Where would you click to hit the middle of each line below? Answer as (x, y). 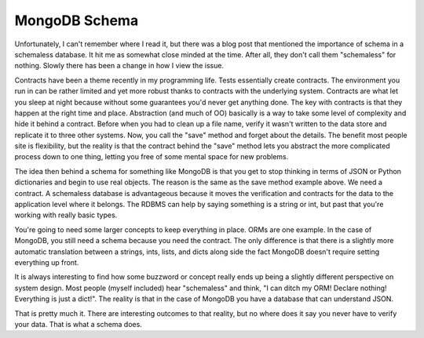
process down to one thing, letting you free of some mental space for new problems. (152, 157)
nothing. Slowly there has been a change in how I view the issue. (119, 66)
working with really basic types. (66, 215)
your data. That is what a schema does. (79, 324)
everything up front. (47, 262)
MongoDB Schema (77, 20)
